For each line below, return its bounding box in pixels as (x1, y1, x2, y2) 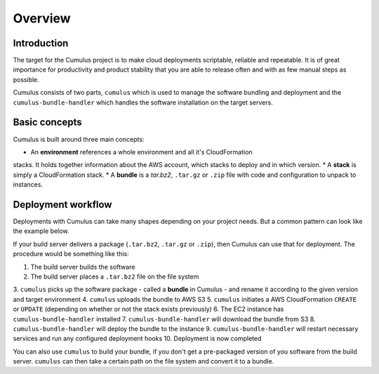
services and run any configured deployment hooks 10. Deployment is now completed (13, 334, 262, 343)
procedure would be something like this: (13, 250, 129, 258)
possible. (13, 75, 40, 84)
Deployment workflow (13, 199, 112, 211)
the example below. (13, 227, 69, 235)
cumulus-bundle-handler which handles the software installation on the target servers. (13, 98, 273, 107)
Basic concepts (13, 116, 82, 128)
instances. (13, 180, 44, 189)
